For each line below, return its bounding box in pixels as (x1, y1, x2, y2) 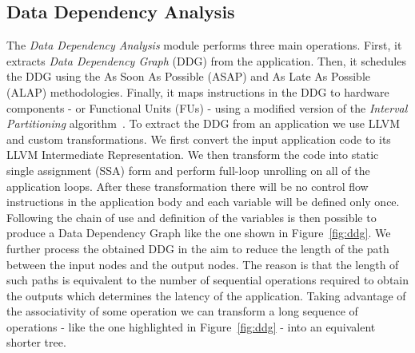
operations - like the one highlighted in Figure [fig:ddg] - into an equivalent (6, 318, 376, 335)
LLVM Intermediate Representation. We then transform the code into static (6, 146, 379, 163)
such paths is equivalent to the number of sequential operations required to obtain (6, 272, 409, 288)
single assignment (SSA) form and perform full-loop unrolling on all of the (6, 161, 370, 178)
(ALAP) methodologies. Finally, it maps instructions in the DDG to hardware (6, 83, 389, 100)
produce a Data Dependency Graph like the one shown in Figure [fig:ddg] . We (6, 224, 391, 241)
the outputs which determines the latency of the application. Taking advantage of (6, 287, 406, 303)
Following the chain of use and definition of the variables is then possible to (6, 208, 377, 225)
